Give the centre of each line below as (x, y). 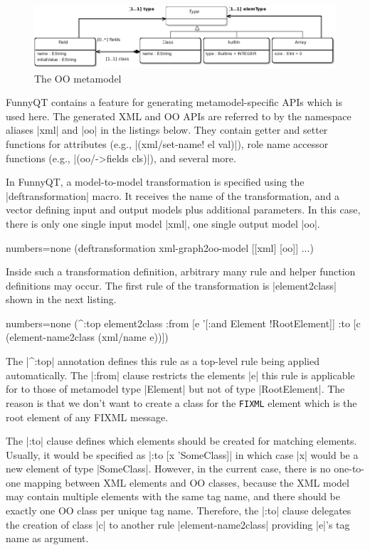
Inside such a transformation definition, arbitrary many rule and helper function (181, 271)
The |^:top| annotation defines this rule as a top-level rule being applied (163, 361)
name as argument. (47, 538)
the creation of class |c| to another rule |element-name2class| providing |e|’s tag (178, 524)
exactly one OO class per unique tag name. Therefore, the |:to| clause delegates (179, 511)
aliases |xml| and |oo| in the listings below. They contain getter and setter (167, 130)
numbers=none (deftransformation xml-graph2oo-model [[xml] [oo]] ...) (160, 247)
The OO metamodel (78, 78)
